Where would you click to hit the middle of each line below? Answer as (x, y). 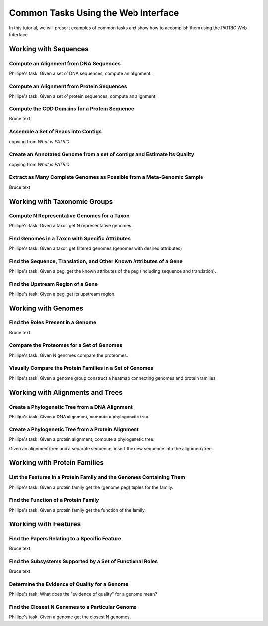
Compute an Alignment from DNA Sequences (65, 63)
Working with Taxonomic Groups (61, 201)
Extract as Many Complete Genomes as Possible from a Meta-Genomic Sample (106, 177)
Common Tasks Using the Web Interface (94, 13)
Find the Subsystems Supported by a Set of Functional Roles (84, 561)
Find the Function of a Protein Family (54, 500)
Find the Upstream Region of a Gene (54, 284)
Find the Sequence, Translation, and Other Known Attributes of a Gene (96, 261)
